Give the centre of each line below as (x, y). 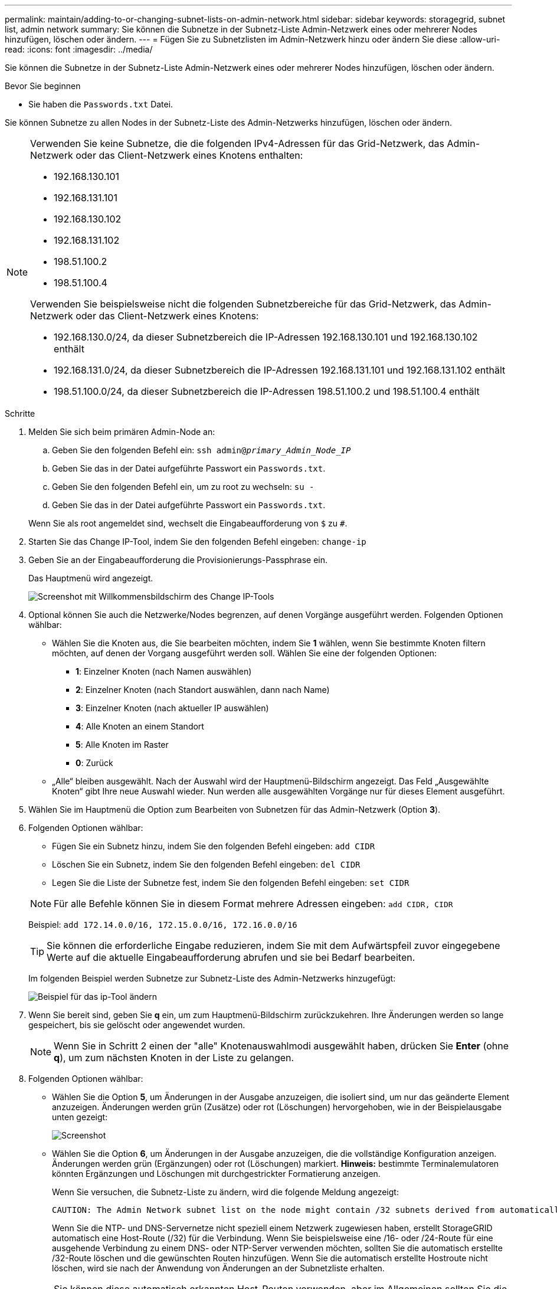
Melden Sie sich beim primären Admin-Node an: (122, 432)
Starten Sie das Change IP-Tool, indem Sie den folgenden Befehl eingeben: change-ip (197, 542)
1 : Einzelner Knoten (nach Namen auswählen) (164, 671)
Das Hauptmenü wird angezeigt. (91, 578)
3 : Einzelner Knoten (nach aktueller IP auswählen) (172, 708)
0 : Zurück (94, 763)
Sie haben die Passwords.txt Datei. (101, 104)
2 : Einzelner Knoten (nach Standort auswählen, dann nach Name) (203, 690)
